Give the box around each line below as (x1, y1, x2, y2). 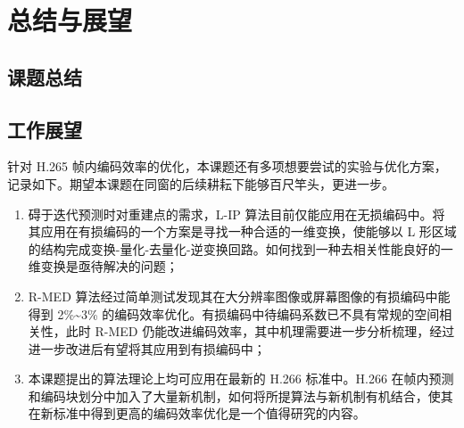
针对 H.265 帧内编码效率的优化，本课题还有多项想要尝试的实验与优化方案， (7, 157, 447, 176)
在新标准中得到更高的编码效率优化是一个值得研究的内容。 (28, 404, 366, 423)
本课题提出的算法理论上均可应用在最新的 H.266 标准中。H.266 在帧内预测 (28, 369, 454, 388)
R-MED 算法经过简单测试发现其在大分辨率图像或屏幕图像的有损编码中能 (28, 286, 451, 305)
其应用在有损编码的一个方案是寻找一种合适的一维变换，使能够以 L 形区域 (28, 222, 457, 241)
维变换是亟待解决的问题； (28, 257, 178, 276)
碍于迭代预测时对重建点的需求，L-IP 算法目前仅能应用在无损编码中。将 (28, 204, 445, 223)
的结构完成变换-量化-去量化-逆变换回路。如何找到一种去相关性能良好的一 (28, 239, 453, 258)
